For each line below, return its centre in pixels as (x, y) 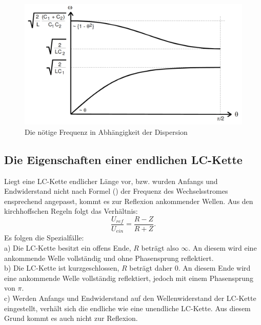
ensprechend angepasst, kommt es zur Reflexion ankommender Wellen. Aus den (129, 201)
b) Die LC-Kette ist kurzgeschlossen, (62, 268)
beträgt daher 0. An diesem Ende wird (190, 268)
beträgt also (160, 248)
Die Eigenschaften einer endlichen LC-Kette (123, 159)
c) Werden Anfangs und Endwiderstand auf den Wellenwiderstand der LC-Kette (130, 298)
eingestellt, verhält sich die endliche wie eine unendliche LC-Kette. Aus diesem (127, 308)
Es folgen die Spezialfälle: (44, 238)
